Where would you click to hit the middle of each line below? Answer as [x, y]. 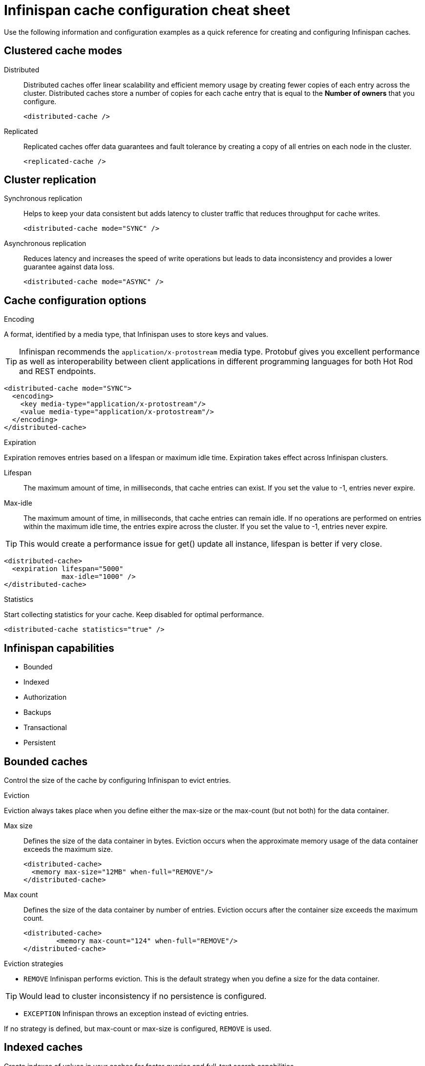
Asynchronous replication [45, 244]
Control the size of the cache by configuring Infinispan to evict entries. [117, 780]
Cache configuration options [75, 300]
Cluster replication [50, 180]
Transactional [45, 728]
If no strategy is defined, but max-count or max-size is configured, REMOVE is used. [138, 1028]
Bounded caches [46, 761]
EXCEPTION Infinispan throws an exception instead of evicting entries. [136, 1013]
